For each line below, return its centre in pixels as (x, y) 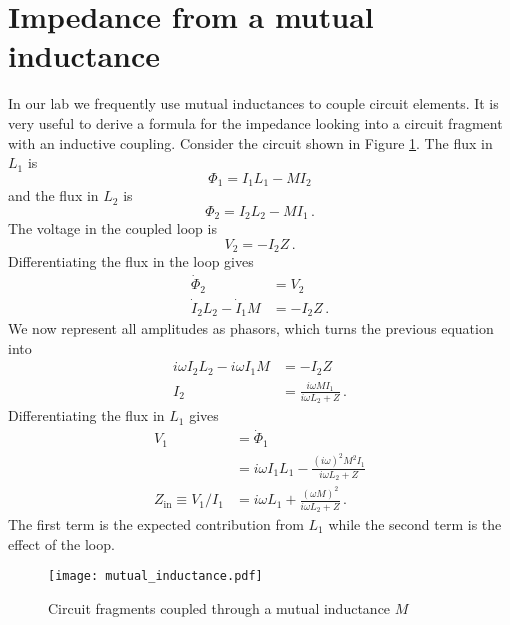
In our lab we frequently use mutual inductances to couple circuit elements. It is (253, 103)
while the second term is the (415, 523)
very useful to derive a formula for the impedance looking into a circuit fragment (255, 122)
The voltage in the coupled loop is (112, 228)
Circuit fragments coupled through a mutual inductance (219, 607)
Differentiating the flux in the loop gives (131, 261)
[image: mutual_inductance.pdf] (155, 576)
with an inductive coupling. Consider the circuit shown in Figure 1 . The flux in (250, 142)
